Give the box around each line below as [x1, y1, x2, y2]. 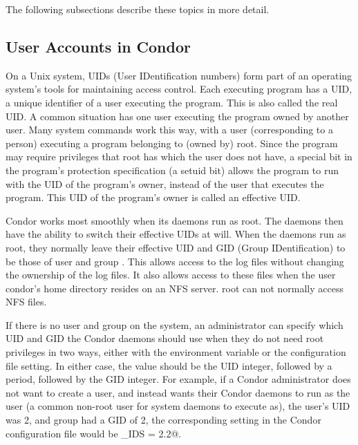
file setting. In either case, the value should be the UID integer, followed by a [6, 358, 332, 372]
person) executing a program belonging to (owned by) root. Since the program [6, 135, 338, 150]
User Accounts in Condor [6, 35, 191, 57]
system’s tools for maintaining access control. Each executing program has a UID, [6, 82, 352, 96]
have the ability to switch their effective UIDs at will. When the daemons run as [6, 227, 346, 241]
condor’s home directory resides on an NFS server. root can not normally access [6, 281, 343, 295]
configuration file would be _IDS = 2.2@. [6, 426, 182, 440]
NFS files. [6, 294, 47, 309]
